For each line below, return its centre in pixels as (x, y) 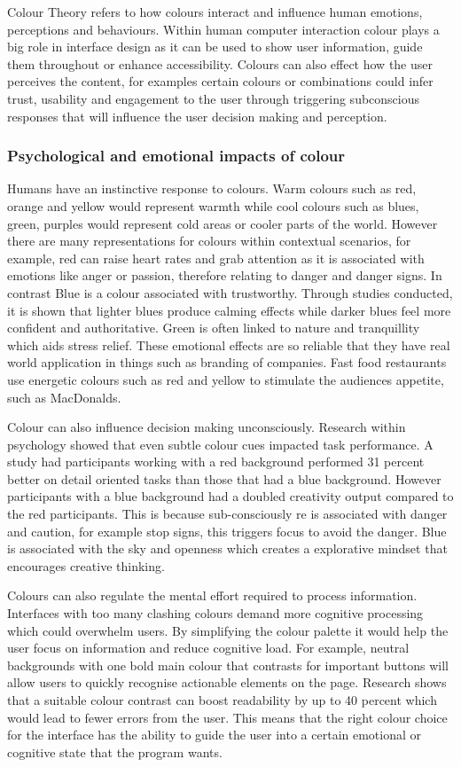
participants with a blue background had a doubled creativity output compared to (230, 496)
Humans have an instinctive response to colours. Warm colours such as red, (212, 188)
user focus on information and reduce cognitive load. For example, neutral (208, 648)
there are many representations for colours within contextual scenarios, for (209, 241)
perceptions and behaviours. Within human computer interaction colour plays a (223, 29)
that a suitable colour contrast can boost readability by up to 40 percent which (222, 700)
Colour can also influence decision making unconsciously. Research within (207, 427)
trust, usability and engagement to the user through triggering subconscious (214, 98)
